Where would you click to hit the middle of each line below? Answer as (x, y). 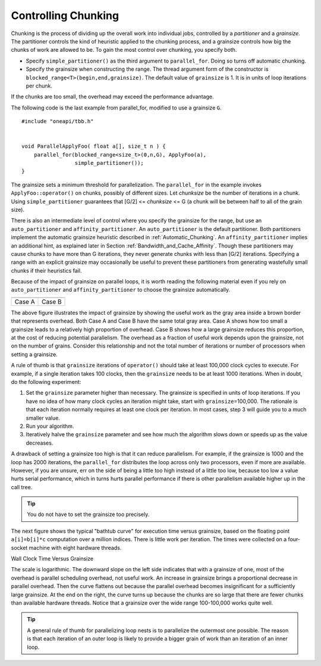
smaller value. (43, 418)
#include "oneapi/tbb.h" (58, 121)
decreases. (40, 443)
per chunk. (39, 86)
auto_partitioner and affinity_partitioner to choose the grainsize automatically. (121, 290)
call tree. (22, 487)
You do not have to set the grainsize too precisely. (88, 514)
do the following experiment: (46, 382)
